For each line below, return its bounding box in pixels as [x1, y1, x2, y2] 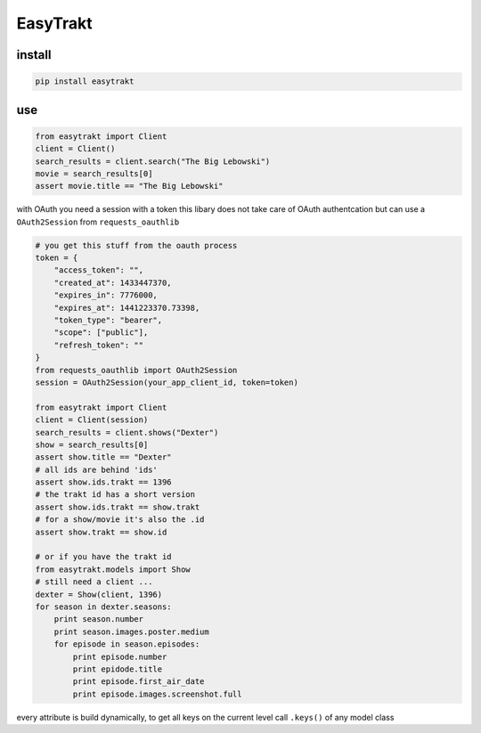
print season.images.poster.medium [53, 626, 209, 637]
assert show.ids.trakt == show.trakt [35, 501, 200, 512]
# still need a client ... [35, 577, 153, 587]
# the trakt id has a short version [35, 490, 196, 500]
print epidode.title [72, 664, 163, 674]
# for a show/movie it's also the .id [35, 515, 205, 525]
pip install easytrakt [35, 77, 135, 86]
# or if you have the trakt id [35, 552, 173, 562]
